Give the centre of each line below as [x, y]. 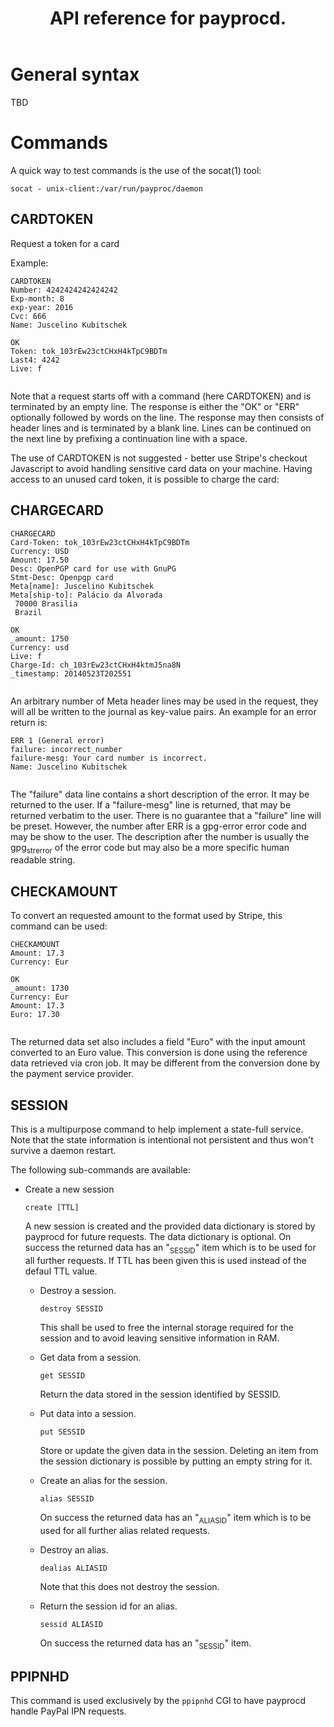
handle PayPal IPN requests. [68, 1711]
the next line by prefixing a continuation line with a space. [129, 438]
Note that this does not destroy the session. [129, 1586]
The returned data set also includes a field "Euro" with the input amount [158, 1042]
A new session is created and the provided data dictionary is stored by [170, 1226]
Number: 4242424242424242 [64, 290]
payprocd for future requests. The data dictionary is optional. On [158, 1236]
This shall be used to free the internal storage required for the [166, 1327]
